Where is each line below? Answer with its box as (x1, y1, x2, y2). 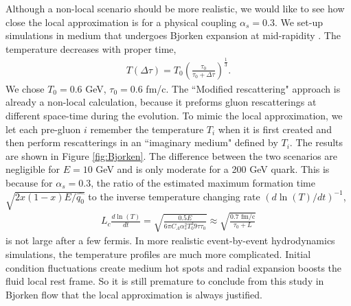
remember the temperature (90, 121, 204, 136)
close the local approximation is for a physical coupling (5, 14, 237, 29)
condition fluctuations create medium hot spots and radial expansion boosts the (5, 260, 342, 274)
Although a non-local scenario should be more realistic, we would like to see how (5, 1, 345, 15)
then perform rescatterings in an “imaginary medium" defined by (5, 135, 278, 150)
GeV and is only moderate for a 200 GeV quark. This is (95, 162, 330, 176)
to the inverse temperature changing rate (88, 189, 260, 203)
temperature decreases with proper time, (5, 41, 177, 56)
